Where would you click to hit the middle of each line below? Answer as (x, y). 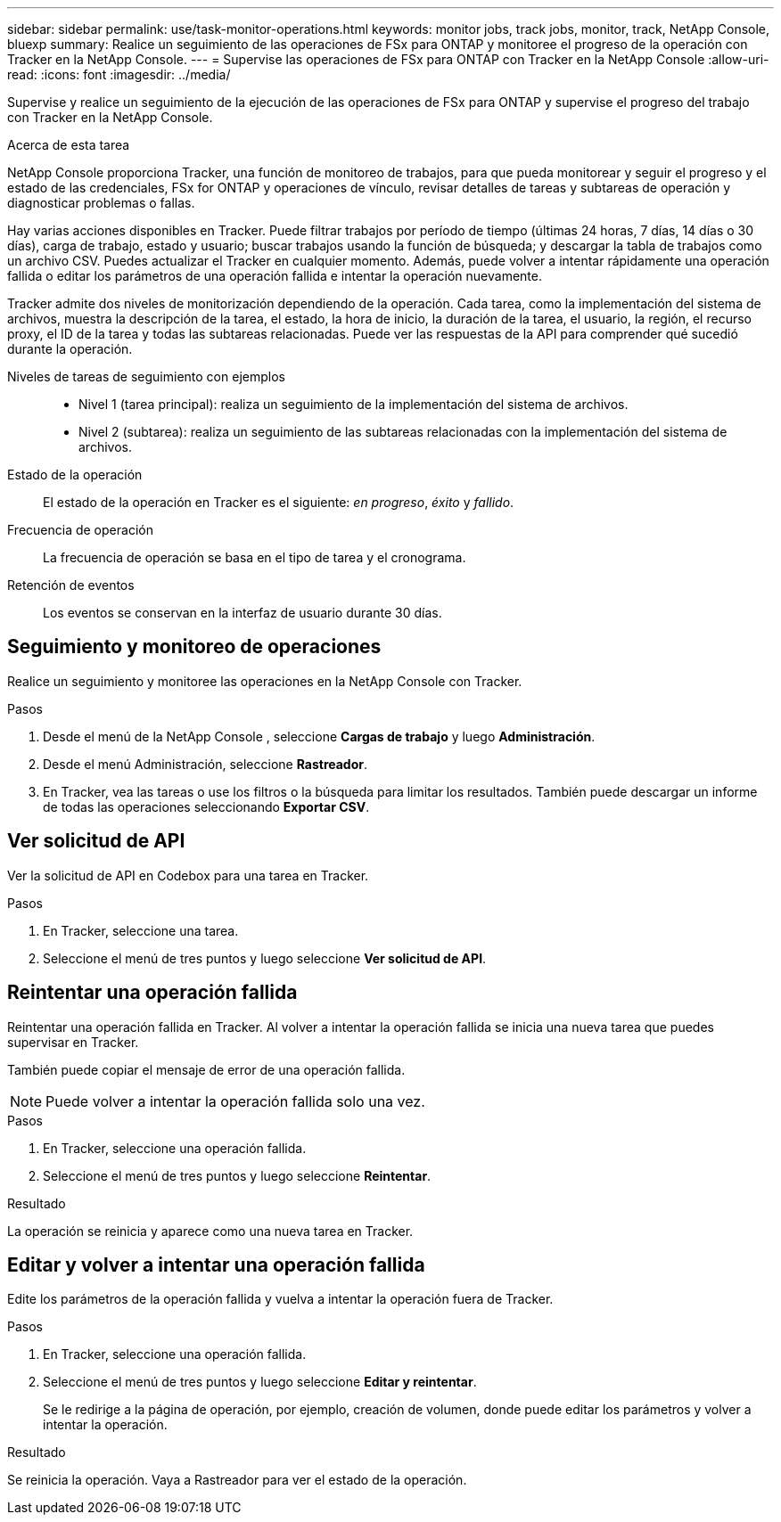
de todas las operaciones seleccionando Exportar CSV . (206, 806)
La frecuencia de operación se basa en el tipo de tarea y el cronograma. (255, 557)
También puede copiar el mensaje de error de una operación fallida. (206, 1069)
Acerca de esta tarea (69, 145)
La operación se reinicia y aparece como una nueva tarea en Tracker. (210, 1231)
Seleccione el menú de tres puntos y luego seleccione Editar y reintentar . (260, 1382)
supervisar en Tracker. (73, 1042)
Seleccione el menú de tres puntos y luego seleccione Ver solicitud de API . (265, 958)
